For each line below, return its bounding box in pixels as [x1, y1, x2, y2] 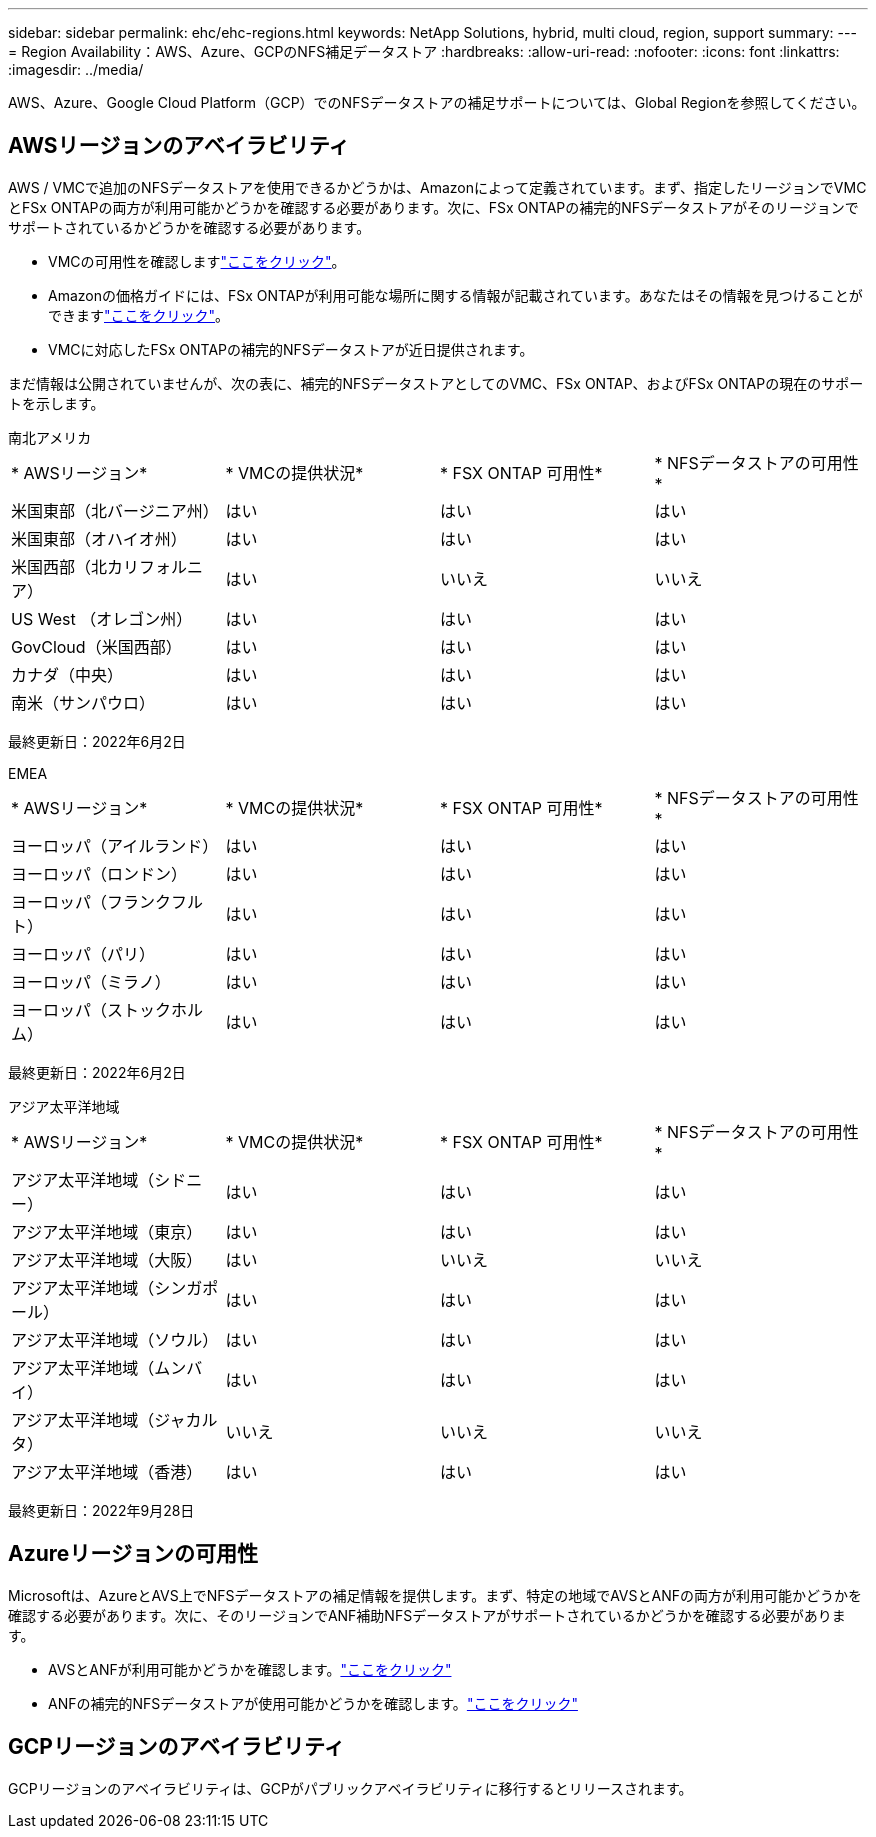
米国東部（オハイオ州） [11, 528, 187, 549]
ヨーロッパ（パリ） [11, 943, 156, 964]
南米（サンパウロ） [11, 692, 156, 713]
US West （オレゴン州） [11, 608, 193, 629]
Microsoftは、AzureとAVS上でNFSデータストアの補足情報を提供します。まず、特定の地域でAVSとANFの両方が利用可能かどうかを [8, 1586, 862, 1604]
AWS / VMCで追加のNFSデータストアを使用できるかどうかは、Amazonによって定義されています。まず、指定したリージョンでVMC [8, 178, 867, 196]
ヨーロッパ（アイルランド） [11, 835, 219, 856]
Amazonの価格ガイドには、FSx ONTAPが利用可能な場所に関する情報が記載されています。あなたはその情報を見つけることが [48, 286, 863, 304]
